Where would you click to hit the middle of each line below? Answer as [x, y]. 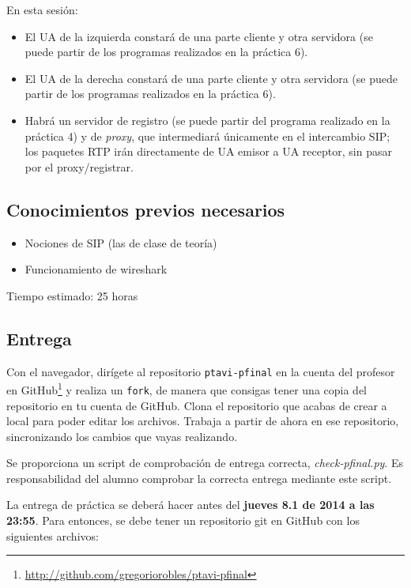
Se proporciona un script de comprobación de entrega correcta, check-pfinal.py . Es [205, 463]
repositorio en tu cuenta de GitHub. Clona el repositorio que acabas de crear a [197, 405]
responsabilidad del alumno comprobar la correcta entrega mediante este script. [199, 478]
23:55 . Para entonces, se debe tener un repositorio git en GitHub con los [183, 520]
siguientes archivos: [53, 535]
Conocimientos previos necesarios [146, 209]
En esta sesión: [42, 9]
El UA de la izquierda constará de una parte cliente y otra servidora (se [199, 36]
